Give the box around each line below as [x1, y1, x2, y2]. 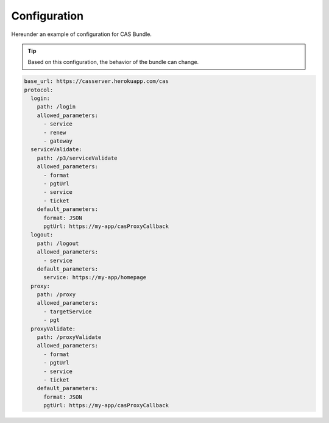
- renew [43, 129, 66, 136]
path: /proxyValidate [37, 334, 102, 341]
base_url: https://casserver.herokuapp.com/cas [24, 78, 169, 85]
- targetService [43, 308, 92, 315]
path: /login [37, 104, 76, 110]
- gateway [43, 138, 73, 144]
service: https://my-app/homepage [43, 274, 146, 281]
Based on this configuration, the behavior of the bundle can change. [27, 59, 199, 66]
